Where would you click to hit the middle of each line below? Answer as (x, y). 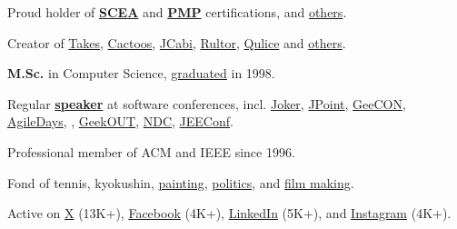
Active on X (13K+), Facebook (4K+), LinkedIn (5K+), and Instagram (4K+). (229, 213)
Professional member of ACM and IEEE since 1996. (151, 151)
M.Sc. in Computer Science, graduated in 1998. (141, 73)
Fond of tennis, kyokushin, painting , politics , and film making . (181, 182)
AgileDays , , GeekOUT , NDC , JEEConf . (120, 121)
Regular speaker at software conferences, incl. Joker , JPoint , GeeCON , (207, 103)
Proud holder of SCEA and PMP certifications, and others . (177, 12)
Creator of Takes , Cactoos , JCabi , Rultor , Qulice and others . (177, 42)
